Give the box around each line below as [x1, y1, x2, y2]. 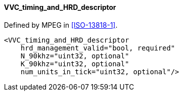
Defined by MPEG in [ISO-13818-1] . [4, 20, 118, 29]
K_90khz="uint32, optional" [20, 59, 129, 68]
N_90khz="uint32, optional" [20, 51, 129, 60]
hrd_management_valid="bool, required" [20, 44, 175, 52]
